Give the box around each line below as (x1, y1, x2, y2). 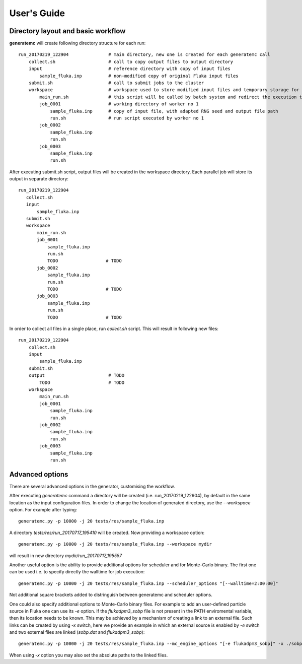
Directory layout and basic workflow (9, 27, 126, 35)
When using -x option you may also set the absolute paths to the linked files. (9, 652, 168, 658)
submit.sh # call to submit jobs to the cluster (28, 80, 204, 86)
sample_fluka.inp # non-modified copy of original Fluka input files (39, 73, 239, 79)
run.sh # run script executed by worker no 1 (50, 115, 204, 121)
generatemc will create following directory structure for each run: (9, 40, 146, 46)
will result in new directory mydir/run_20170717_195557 (9, 552, 122, 559)
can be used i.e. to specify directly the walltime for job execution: (9, 569, 145, 575)
